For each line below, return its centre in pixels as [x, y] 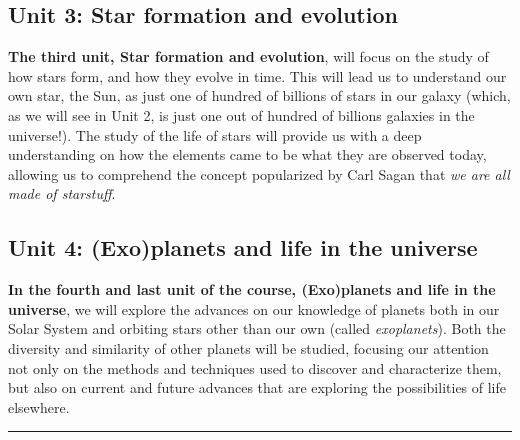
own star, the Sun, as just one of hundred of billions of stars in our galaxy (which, [259, 95]
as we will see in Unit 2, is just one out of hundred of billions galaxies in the [241, 114]
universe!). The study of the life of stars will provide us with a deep [215, 134]
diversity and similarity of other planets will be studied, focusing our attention [248, 347]
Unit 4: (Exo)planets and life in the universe [243, 247]
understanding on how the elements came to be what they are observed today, [247, 154]
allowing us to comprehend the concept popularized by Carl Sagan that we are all [259, 173]
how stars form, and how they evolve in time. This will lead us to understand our [257, 75]
